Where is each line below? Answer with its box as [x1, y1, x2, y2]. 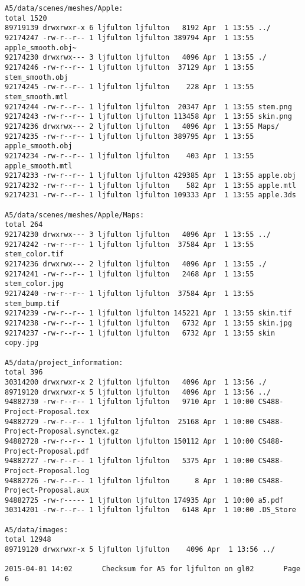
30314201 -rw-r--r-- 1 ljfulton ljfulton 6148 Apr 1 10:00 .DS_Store [5, 506, 296, 515]
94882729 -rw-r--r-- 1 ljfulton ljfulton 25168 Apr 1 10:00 [5, 417, 254, 426]
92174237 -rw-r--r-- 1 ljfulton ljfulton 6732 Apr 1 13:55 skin [5, 328, 276, 337]
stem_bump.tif [5, 299, 60, 308]
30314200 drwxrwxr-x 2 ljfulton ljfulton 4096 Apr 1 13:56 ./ [5, 377, 267, 386]
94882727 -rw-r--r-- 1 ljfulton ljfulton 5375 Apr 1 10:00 [5, 457, 254, 465]
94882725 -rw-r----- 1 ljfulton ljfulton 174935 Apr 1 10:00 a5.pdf [5, 496, 284, 504]
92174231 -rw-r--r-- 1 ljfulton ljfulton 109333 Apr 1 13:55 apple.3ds [5, 191, 296, 200]
